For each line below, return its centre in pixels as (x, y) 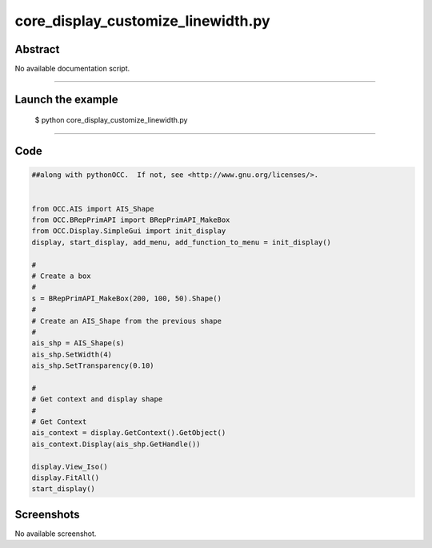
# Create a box (61, 276)
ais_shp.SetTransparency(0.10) (93, 366)
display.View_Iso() (70, 466)
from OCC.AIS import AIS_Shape (93, 209)
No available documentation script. (72, 69)
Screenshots (47, 514)
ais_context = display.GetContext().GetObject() (129, 433)
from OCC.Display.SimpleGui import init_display (129, 231)
